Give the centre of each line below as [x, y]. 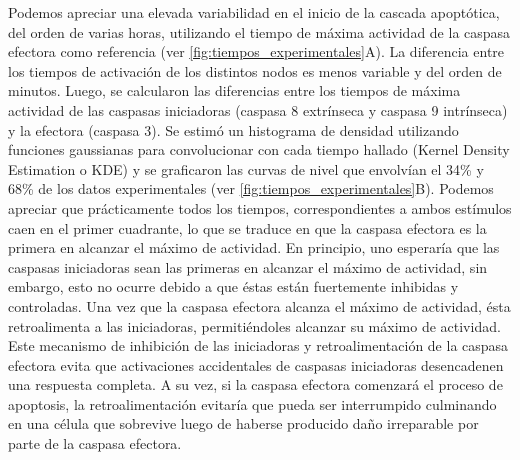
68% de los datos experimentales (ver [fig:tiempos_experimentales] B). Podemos [251, 188]
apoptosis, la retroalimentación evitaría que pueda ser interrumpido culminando [252, 403]
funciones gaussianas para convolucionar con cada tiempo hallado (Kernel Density [259, 149]
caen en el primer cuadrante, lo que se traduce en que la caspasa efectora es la [247, 227]
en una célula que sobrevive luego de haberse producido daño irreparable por [243, 423]
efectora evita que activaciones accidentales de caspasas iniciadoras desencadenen [256, 364]
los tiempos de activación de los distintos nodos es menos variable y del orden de [255, 70]
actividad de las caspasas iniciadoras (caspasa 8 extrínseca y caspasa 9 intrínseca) [258, 109]
